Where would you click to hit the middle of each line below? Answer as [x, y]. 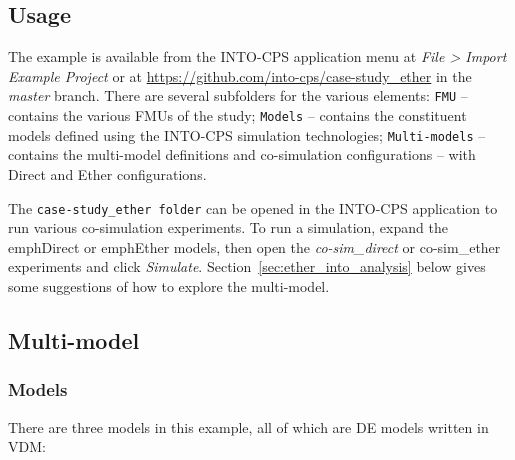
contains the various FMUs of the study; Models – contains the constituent [237, 115]
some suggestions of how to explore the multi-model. [169, 285]
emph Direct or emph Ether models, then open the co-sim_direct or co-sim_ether [254, 246]
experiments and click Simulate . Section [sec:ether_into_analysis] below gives [247, 266]
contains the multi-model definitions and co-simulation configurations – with [242, 154]
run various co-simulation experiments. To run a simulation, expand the [228, 227]
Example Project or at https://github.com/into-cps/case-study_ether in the [240, 75]
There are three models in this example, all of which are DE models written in [248, 426]
